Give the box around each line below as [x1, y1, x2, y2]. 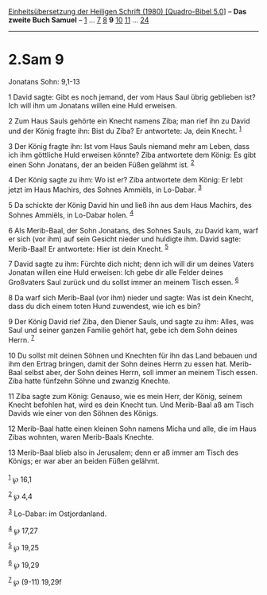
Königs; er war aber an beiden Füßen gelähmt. [8, 456, 161, 465]
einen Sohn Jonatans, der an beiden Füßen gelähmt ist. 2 [8, 159, 195, 170]
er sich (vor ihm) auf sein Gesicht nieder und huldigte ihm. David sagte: [8, 234, 242, 244]
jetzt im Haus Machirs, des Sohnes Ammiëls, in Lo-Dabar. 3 [8, 183, 203, 194]
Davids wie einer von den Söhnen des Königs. [8, 408, 159, 417]
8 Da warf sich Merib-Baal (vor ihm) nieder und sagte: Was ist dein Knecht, [8, 292, 254, 302]
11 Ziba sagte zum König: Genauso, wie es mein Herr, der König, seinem [8, 391, 242, 401]
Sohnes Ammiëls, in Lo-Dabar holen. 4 [8, 209, 133, 220]
